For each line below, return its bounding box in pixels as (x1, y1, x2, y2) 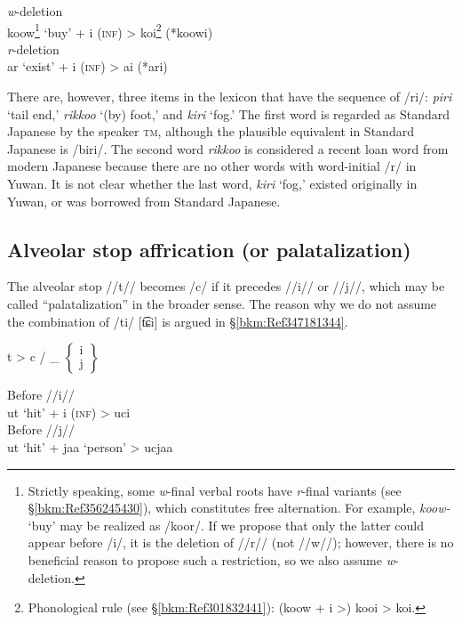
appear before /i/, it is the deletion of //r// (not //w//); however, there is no (28, 533, 454, 552)
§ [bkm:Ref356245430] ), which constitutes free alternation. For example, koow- (28, 498, 450, 517)
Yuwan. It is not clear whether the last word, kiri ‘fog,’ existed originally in (7, 174, 418, 192)
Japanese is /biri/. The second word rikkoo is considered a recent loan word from (7, 139, 449, 158)
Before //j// (7, 420, 76, 439)
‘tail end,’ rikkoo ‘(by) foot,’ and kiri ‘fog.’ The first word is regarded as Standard (7, 104, 450, 123)
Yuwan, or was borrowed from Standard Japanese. (7, 191, 281, 210)
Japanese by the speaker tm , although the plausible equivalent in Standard (7, 122, 414, 141)
